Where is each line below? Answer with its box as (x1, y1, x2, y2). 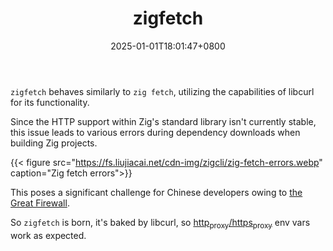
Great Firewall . (10, 197, 70, 209)
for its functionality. (10, 96, 90, 108)
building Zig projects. (10, 137, 98, 149)
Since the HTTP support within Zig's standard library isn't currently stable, (10, 115, 317, 127)
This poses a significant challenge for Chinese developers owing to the (10, 186, 303, 198)
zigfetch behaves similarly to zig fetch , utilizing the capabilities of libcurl (10, 85, 315, 97)
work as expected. (10, 229, 87, 241)
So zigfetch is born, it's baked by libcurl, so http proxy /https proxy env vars (10, 216, 311, 231)
